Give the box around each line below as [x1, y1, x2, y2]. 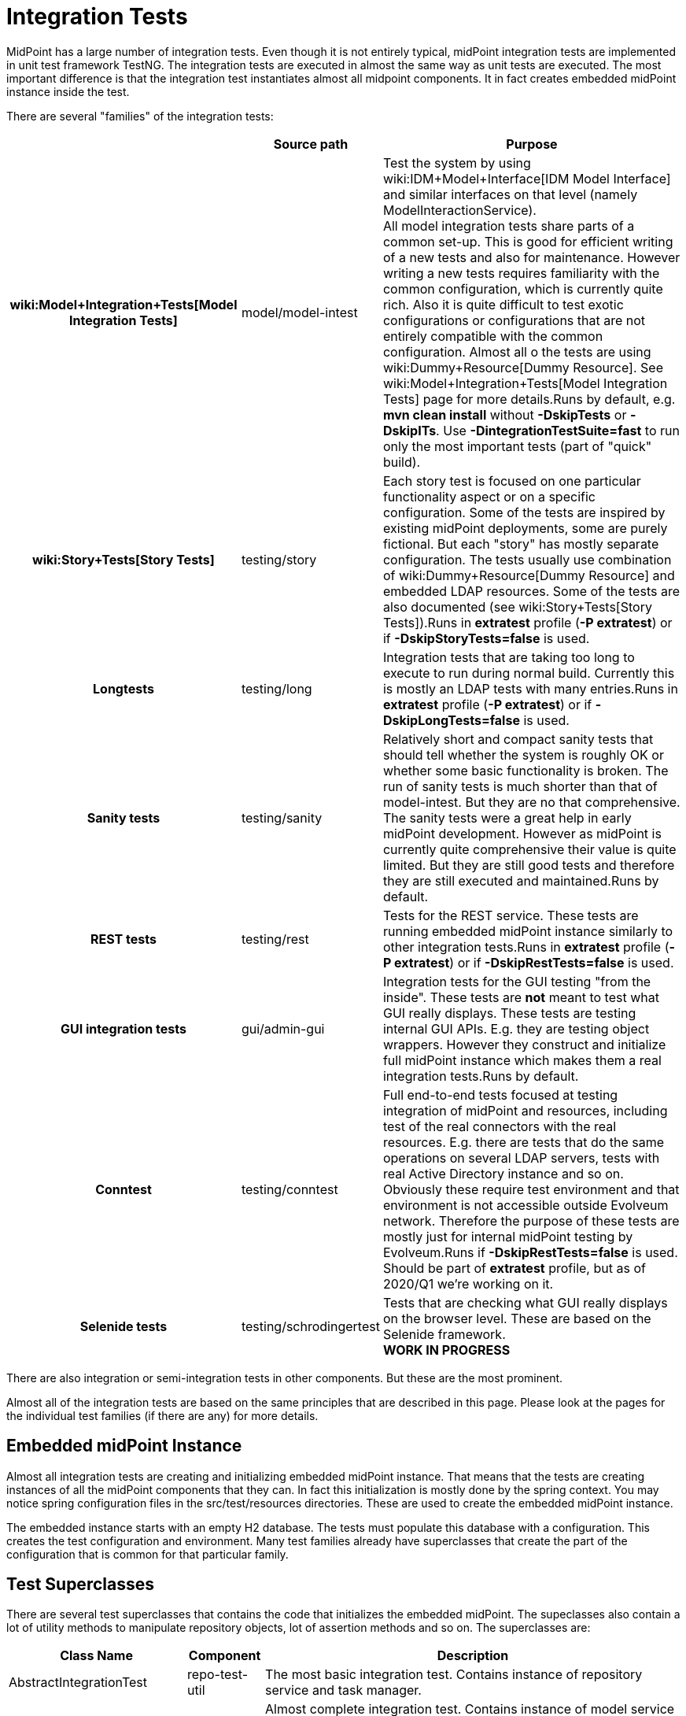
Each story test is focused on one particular [382, 472, 641, 489]
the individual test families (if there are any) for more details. [6, 1408, 319, 1422]
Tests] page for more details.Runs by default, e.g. [382, 390, 676, 407]
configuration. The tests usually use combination [382, 551, 672, 568]
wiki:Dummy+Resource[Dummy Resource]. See [382, 359, 663, 375]
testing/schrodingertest [241, 1318, 380, 1334]
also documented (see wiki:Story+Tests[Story [382, 598, 652, 615]
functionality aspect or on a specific [382, 488, 596, 505]
